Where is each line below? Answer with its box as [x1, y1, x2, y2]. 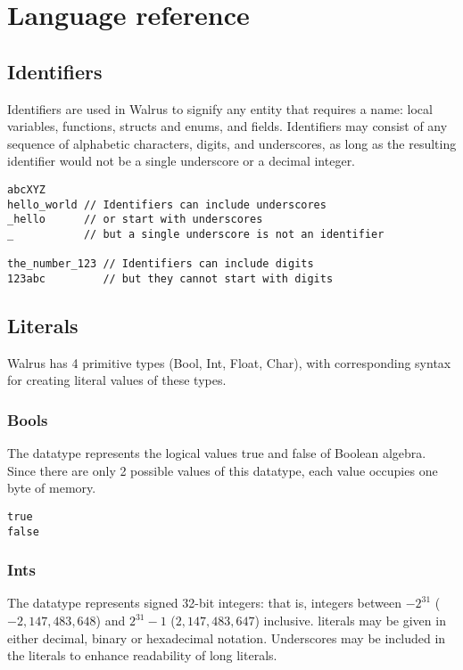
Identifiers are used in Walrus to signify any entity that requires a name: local [7, 99, 433, 118]
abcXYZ [7, 183, 45, 196]
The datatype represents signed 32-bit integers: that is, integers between [7, 593, 401, 612]
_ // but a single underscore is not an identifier [7, 227, 384, 241]
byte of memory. [7, 478, 96, 497]
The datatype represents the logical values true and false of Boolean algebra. [7, 444, 426, 462]
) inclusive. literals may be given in [254, 611, 446, 630]
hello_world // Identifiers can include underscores [7, 198, 327, 211]
